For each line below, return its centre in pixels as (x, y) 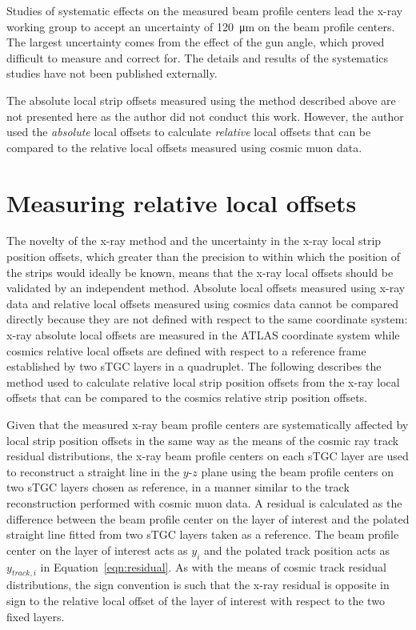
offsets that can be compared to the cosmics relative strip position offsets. (187, 397)
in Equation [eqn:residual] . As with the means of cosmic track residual (214, 566)
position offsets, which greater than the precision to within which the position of (204, 257)
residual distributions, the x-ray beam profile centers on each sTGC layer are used (208, 456)
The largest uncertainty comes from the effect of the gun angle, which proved (196, 42)
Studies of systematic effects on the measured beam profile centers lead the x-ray (205, 10)
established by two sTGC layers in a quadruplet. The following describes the (194, 366)
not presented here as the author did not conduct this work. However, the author (205, 116)
